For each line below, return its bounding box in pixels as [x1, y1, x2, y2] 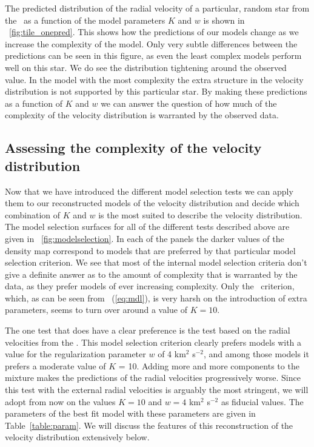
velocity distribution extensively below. [5, 431, 150, 443]
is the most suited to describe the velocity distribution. [98, 208, 302, 221]
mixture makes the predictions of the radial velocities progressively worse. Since [5, 371, 301, 384]
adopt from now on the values [5, 395, 116, 408]
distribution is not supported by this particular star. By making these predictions [5, 85, 307, 98]
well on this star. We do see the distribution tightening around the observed [5, 61, 287, 73]
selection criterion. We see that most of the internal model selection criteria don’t [5, 256, 307, 269]
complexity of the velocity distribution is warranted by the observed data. [5, 109, 279, 121]
